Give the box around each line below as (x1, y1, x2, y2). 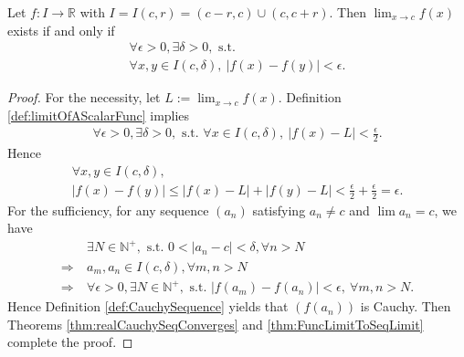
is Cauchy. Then (360, 297, 451, 316)
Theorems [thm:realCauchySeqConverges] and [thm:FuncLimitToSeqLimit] (7, 314, 424, 333)
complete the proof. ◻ (7, 332, 133, 352)
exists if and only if (7, 20, 115, 39)
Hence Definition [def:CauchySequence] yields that (7, 297, 289, 316)
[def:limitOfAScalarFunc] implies (7, 105, 190, 124)
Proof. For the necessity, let (7, 88, 161, 107)
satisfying (252, 200, 306, 219)
